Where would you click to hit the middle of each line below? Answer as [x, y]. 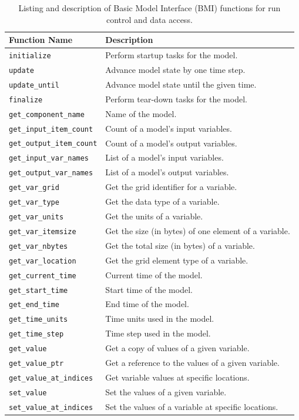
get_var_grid [34, 188]
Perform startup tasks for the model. [172, 55]
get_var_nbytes [38, 246]
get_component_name [47, 114]
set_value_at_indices [51, 407]
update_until [34, 85]
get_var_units [36, 217]
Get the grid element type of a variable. [177, 260]
